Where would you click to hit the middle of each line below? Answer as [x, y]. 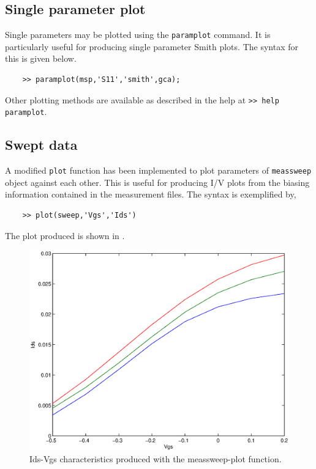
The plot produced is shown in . [65, 235]
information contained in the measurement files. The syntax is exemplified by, [151, 194]
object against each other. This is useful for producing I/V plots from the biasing [157, 182]
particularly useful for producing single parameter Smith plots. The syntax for [152, 46]
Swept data [41, 145]
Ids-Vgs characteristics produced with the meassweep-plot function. [156, 459]
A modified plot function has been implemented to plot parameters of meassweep [158, 170]
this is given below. [41, 58]
